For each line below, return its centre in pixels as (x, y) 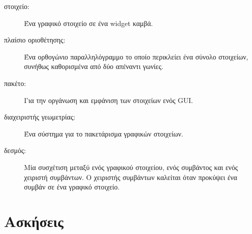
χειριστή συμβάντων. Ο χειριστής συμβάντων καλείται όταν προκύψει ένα (131, 177)
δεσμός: (15, 150)
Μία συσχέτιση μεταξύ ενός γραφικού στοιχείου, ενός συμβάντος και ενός (131, 167)
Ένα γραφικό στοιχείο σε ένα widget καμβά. (88, 23)
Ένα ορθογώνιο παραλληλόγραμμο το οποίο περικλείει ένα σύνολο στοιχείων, (136, 56)
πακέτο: (15, 83)
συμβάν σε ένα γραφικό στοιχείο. (72, 187)
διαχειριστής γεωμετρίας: (40, 117)
